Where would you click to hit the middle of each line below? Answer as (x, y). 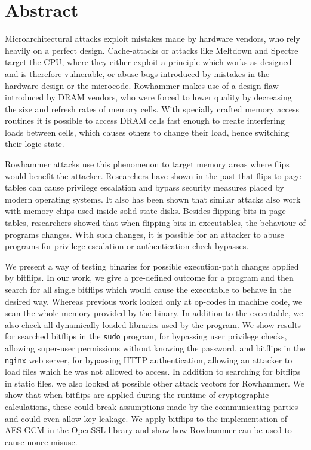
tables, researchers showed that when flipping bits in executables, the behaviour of (155, 223)
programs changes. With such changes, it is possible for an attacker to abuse (144, 234)
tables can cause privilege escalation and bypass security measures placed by (144, 187)
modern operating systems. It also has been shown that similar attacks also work (153, 199)
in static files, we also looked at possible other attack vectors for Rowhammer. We (155, 383)
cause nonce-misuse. (41, 441)
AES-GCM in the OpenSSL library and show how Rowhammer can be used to (148, 430)
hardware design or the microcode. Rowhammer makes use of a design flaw (142, 85)
